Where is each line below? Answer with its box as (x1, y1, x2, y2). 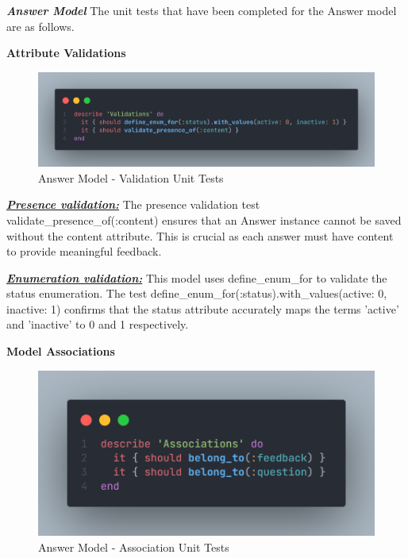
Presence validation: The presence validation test (6, 196, 260, 213)
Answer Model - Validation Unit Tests (38, 169, 224, 186)
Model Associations (6, 343, 115, 360)
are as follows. (6, 17, 75, 34)
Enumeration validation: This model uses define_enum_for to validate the (6, 269, 387, 286)
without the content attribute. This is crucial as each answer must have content (6, 227, 394, 244)
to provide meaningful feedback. (6, 243, 162, 260)
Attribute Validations (6, 44, 126, 61)
